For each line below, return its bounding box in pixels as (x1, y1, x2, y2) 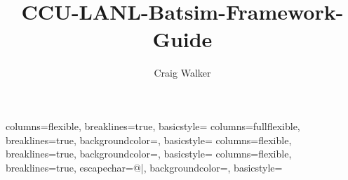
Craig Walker (154, 65, 211, 80)
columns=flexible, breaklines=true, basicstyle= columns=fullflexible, (6, 118, 300, 133)
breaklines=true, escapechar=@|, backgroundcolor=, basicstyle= (6, 160, 283, 174)
